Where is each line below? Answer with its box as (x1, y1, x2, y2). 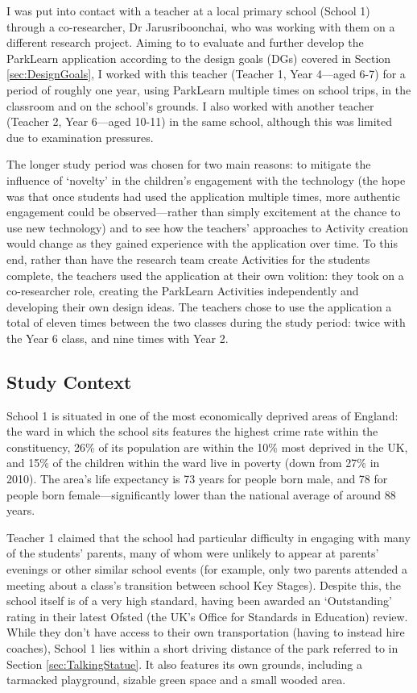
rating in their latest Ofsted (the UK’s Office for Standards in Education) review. (6, 607, 408, 624)
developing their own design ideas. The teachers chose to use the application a (6, 298, 392, 315)
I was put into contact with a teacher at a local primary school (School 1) (6, 2, 370, 19)
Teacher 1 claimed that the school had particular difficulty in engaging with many (6, 528, 411, 545)
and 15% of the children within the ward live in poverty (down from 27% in (6, 454, 380, 471)
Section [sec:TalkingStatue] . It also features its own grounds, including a (6, 655, 362, 672)
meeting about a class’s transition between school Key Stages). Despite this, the (6, 576, 402, 593)
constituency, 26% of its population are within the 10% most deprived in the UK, (6, 438, 408, 455)
